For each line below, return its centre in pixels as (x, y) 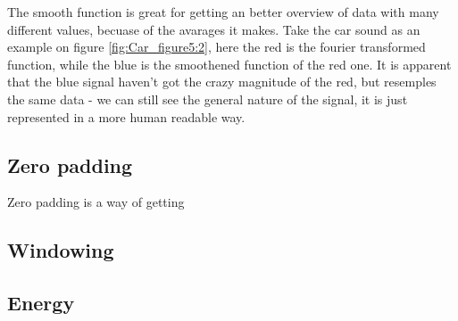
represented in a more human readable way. (126, 116)
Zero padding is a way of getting (96, 202)
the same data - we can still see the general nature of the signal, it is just (208, 99)
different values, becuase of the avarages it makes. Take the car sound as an (214, 29)
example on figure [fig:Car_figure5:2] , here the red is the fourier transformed (217, 47)
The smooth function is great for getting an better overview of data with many (223, 12)
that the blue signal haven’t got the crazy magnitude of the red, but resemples (222, 82)
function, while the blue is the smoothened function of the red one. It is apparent (229, 64)
